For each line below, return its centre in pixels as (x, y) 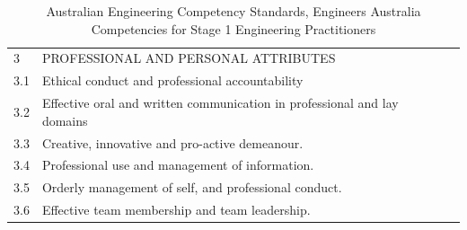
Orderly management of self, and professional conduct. (192, 187)
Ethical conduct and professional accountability (172, 80)
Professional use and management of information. (178, 165)
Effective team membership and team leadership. (176, 210)
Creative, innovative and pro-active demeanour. (172, 142)
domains (65, 120)
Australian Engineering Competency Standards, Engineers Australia (233, 11)
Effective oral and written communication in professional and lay (220, 103)
